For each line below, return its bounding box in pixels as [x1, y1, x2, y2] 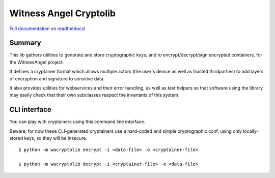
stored [9, 135, 23, 141]
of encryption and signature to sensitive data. [9, 75, 105, 81]
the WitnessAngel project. [9, 59, 64, 65]
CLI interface [9, 105, 52, 114]
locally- [242, 128, 259, 134]
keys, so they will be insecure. [23, 135, 88, 141]
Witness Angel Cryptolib [9, 8, 116, 19]
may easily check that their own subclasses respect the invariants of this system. [9, 92, 180, 98]
